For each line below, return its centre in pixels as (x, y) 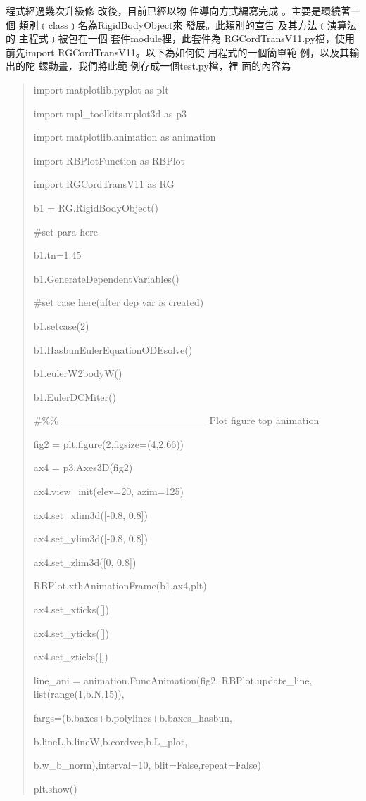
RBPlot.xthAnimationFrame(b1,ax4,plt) (120, 585)
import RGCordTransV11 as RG (104, 184)
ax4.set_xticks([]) (71, 609)
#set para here (65, 231)
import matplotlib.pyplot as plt (101, 89)
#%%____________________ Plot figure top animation (176, 420)
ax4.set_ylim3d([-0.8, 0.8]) (91, 538)
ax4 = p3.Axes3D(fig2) (83, 467)
